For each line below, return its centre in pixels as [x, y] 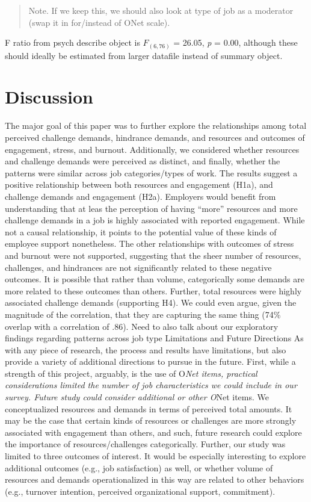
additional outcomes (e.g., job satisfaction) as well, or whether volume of [139, 467]
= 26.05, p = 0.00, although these [236, 42]
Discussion [49, 97]
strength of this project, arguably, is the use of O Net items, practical [131, 373]
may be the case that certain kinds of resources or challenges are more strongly [151, 420]
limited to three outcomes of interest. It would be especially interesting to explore [155, 456]
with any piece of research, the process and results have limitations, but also [146, 349]
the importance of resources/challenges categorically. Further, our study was [145, 444]
